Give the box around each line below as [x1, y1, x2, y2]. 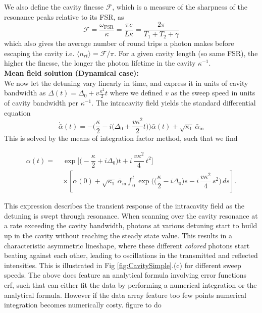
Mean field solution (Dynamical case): [4, 68, 139, 78]
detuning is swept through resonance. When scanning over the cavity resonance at [4, 210, 258, 221]
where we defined [110, 87, 163, 98]
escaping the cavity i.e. [4, 47, 75, 58]
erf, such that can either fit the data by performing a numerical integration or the [4, 279, 257, 290]
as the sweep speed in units [171, 87, 255, 98]
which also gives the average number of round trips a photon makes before [4, 38, 234, 48]
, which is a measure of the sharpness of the [112, 2, 247, 12]
